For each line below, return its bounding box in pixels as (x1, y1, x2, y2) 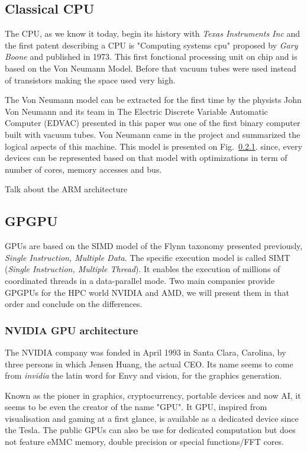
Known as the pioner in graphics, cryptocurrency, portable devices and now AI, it (5, 389, 301, 401)
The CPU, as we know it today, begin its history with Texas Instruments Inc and (5, 27, 300, 40)
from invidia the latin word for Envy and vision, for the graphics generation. (5, 369, 282, 382)
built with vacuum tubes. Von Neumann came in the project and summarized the (5, 128, 300, 140)
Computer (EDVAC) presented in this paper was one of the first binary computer (5, 117, 300, 129)
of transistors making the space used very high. (5, 73, 176, 86)
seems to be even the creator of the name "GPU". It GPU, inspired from (5, 401, 267, 413)
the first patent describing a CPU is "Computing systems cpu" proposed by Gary (5, 38, 298, 51)
